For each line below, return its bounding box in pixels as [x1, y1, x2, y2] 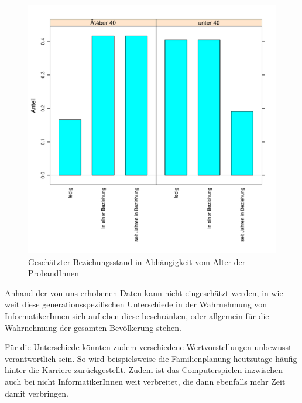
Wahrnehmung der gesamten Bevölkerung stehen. [5, 321, 181, 333]
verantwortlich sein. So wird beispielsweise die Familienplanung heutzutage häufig [5, 352, 297, 364]
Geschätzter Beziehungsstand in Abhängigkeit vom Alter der [28, 255, 246, 267]
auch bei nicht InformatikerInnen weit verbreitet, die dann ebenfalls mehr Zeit [5, 375, 286, 387]
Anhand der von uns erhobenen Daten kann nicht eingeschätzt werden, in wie [5, 286, 283, 299]
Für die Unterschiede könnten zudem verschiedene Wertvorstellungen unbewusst [5, 341, 292, 353]
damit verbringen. [5, 387, 68, 399]
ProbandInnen [28, 267, 79, 279]
